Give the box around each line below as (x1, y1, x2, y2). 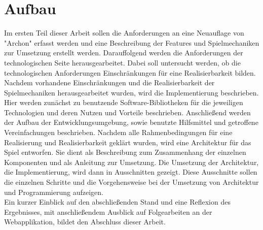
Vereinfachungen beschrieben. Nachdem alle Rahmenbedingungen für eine (4, 127, 233, 138)
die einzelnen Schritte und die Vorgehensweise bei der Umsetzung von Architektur (4, 177, 259, 187)
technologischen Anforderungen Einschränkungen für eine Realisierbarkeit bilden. (4, 67, 256, 78)
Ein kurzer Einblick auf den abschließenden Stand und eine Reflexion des (4, 196, 231, 207)
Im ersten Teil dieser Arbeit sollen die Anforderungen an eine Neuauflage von (4, 27, 244, 38)
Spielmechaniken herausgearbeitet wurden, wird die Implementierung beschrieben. (4, 87, 259, 97)
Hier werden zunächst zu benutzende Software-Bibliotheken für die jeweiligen (4, 97, 243, 108)
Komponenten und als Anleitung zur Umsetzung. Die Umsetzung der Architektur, (4, 156, 259, 167)
